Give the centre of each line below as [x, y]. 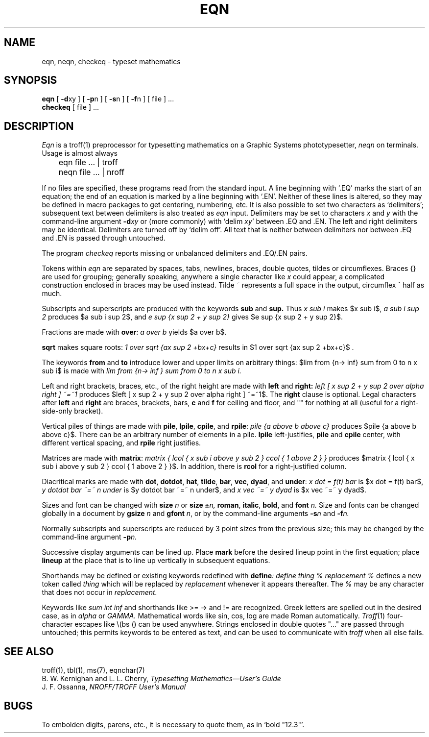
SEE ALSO [29, 651]
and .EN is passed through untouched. [104, 238]
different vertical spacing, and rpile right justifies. [121, 443]
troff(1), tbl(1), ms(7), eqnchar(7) [93, 670]
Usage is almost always [80, 153]
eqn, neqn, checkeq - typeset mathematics [111, 61]
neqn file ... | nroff [91, 172]
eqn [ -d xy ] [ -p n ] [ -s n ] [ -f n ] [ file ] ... [108, 99]
